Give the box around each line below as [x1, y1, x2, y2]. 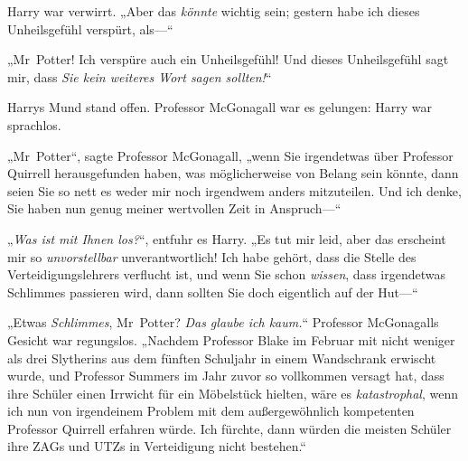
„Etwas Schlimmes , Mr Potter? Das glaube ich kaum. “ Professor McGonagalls [7, 313, 439, 332]
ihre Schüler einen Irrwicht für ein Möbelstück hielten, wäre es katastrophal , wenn [7, 383, 459, 402]
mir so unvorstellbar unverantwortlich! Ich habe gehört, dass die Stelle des [7, 247, 417, 266]
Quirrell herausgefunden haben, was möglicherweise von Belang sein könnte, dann [7, 164, 459, 183]
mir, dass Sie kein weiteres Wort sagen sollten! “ [7, 67, 272, 86]
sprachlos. [7, 115, 61, 134]
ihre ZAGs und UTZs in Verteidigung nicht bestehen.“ [7, 437, 306, 456]
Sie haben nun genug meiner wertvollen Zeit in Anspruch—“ [7, 199, 342, 218]
